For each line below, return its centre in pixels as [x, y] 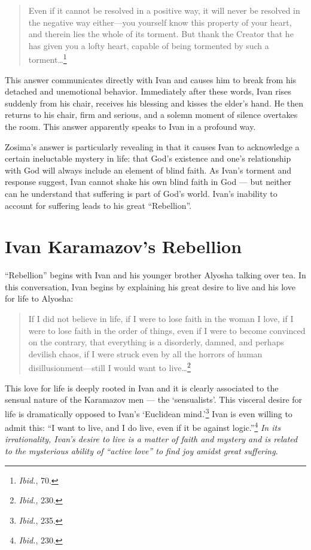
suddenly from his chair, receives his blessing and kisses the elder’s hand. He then [154, 103]
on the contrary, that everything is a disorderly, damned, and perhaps [156, 342]
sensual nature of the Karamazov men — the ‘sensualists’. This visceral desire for [154, 399]
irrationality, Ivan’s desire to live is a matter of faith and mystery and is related [151, 439]
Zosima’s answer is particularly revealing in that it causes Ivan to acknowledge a [152, 146]
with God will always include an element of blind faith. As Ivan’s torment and [148, 170]
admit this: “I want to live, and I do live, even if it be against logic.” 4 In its [143, 426]
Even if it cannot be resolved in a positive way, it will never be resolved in [164, 10]
